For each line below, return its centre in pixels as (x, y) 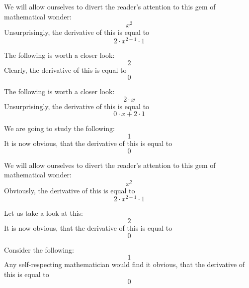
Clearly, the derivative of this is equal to (65, 70)
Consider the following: (39, 249)
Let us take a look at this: (43, 213)
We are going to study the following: (59, 128)
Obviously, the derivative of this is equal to (70, 190)
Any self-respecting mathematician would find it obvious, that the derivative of (124, 264)
